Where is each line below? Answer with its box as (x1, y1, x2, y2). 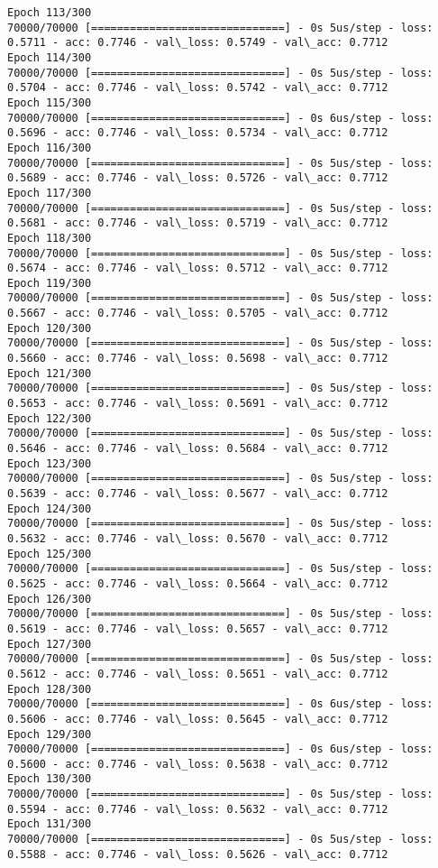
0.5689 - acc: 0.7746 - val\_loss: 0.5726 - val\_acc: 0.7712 (7, 171, 388, 185)
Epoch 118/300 (7, 231, 92, 245)
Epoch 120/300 (7, 321, 92, 335)
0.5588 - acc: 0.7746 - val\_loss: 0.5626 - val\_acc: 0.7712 (7, 847, 388, 861)
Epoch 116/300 (7, 141, 92, 154)
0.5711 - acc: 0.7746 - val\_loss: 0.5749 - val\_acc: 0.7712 (7, 36, 388, 50)
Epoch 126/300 (7, 592, 92, 605)
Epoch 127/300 (7, 637, 92, 651)
